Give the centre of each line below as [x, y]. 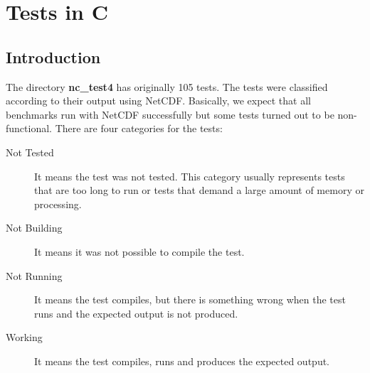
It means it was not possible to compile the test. [139, 251]
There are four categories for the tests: [139, 128]
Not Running [34, 275]
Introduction [53, 56]
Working [24, 337]
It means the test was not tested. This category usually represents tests [190, 176]
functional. [29, 128]
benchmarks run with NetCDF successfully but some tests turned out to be [170, 114]
